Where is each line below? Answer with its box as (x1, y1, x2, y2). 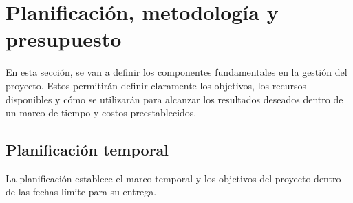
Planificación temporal (6, 139, 169, 160)
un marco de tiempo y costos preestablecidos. (6, 105, 197, 120)
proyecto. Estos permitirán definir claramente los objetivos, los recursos (6, 78, 306, 92)
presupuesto (6, 25, 122, 53)
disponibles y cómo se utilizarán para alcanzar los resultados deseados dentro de (6, 92, 343, 106)
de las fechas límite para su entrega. (6, 184, 157, 199)
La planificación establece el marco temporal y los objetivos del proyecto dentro (6, 171, 341, 185)
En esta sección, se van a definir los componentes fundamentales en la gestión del (6, 65, 347, 79)
